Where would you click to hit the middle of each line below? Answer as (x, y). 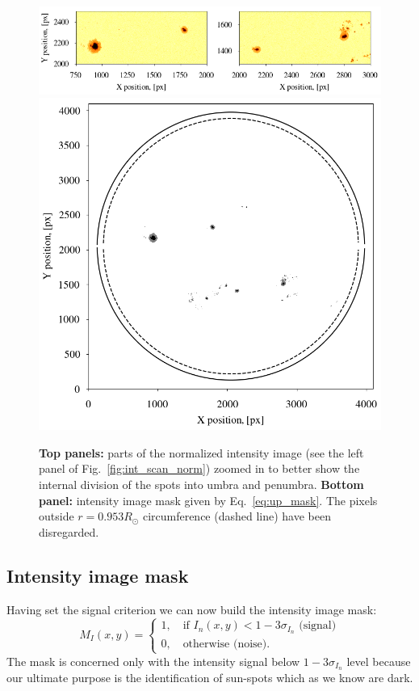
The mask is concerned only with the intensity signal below (153, 661)
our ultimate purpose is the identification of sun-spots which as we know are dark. (210, 678)
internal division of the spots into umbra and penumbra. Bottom (201, 484)
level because (379, 661)
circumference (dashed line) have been (237, 516)
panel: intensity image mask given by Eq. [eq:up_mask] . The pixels (208, 500)
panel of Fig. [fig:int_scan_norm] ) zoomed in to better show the (199, 468)
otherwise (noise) (225, 645)
